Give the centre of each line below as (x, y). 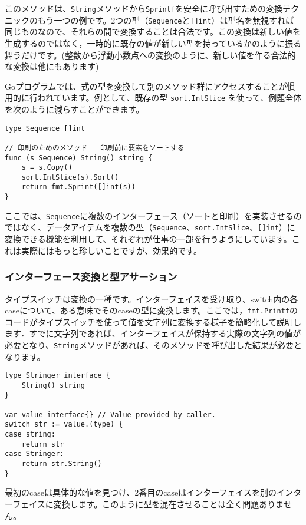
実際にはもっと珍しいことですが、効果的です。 (111, 250)
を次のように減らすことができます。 (75, 109)
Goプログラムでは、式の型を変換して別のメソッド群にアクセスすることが (146, 86)
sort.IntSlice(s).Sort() (70, 177)
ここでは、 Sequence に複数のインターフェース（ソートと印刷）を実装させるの (153, 215)
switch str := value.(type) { (64, 425)
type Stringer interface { (57, 376)
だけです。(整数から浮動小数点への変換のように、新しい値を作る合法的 (158, 55)
